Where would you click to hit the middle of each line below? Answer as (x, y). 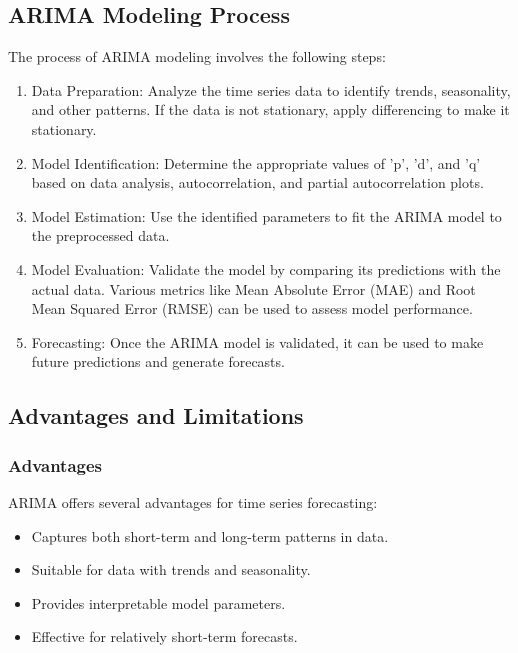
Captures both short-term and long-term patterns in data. (210, 535)
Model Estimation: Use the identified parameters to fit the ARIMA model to (266, 215)
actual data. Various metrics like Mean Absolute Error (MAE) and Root (253, 288)
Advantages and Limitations (156, 415)
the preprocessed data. (100, 235)
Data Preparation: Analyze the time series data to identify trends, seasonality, (271, 89)
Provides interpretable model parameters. (158, 602)
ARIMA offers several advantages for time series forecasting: (193, 501)
